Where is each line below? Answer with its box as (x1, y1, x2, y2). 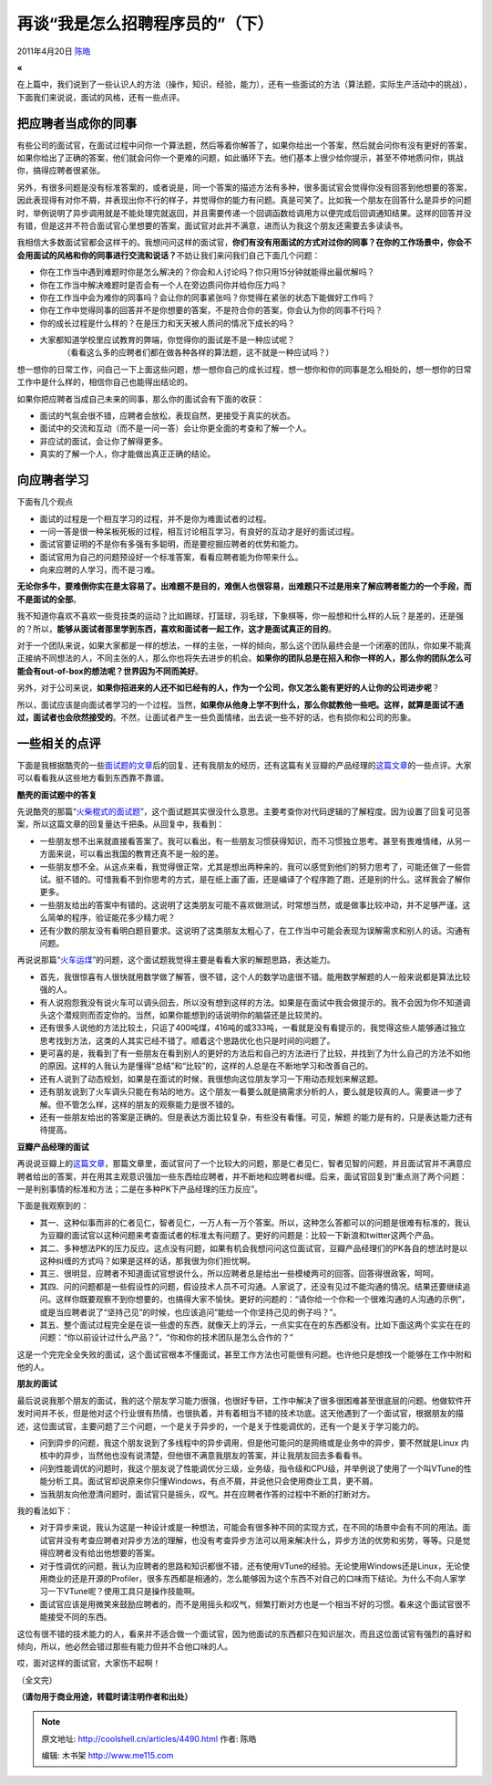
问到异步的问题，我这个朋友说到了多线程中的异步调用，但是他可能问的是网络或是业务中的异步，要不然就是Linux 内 (39, 1437, 469, 1448)
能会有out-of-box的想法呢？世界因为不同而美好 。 (16, 665, 204, 676)
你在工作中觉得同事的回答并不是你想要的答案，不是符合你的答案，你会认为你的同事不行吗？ (39, 305, 383, 316)
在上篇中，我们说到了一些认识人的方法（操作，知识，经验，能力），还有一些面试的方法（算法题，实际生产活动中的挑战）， (16, 78, 472, 90)
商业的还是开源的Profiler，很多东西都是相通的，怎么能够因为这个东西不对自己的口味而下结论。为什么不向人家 (46, 1572, 458, 1583)
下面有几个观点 (16, 496, 73, 507)
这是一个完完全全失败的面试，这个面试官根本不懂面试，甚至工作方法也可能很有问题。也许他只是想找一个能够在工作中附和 (16, 1349, 472, 1360)
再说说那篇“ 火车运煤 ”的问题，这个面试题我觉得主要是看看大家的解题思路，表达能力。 (16, 955, 336, 966)
